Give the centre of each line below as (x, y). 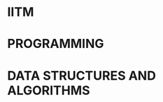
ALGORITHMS (49, 90)
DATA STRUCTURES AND (81, 75)
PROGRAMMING (56, 44)
